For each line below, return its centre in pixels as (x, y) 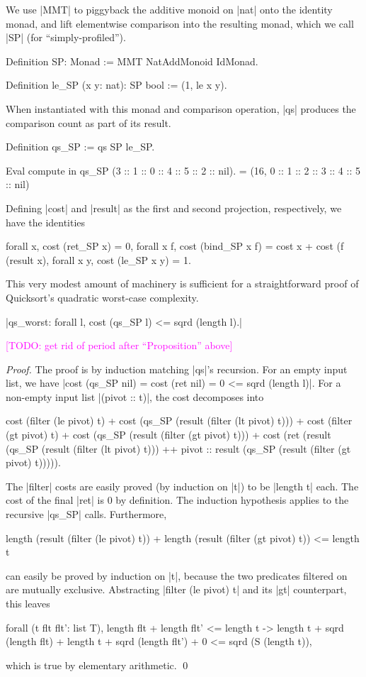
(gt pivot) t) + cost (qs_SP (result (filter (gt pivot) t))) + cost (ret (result (168, 435)
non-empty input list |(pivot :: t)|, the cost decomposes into (135, 396)
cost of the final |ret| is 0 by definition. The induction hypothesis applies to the (177, 500)
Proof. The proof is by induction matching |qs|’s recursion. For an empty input (177, 369)
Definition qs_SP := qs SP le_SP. (80, 147)
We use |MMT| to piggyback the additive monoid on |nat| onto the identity (169, 9)
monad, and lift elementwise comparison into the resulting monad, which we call (180, 23)
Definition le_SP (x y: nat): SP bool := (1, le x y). (116, 85)
